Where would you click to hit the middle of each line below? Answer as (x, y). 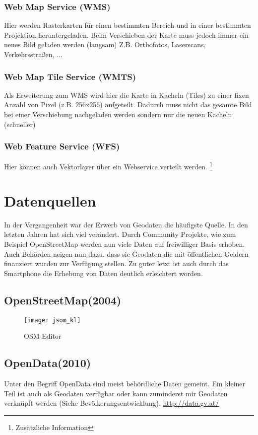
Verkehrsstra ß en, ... (33, 54)
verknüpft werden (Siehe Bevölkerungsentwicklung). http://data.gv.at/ (112, 403)
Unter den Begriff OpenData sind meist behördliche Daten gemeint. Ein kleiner (125, 383)
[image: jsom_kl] (52, 320)
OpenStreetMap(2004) (63, 300)
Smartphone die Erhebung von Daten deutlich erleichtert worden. (103, 273)
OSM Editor (43, 336)
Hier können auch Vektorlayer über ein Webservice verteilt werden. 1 (108, 166)
